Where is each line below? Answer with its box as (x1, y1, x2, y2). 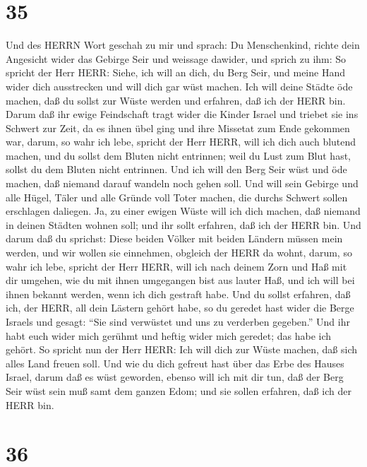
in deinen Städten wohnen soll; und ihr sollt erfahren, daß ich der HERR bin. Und (6, 217, 361, 232)
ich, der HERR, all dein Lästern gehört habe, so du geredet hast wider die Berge (6, 300, 354, 315)
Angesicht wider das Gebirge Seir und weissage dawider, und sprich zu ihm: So (6, 51, 347, 66)
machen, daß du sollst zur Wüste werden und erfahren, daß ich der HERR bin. (6, 93, 346, 107)
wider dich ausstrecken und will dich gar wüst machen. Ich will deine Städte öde (6, 78, 353, 93)
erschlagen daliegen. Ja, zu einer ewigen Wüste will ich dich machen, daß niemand (6, 203, 361, 218)
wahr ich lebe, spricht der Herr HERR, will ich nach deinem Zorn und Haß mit (6, 259, 347, 273)
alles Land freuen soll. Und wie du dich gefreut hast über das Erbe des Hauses (6, 355, 344, 370)
